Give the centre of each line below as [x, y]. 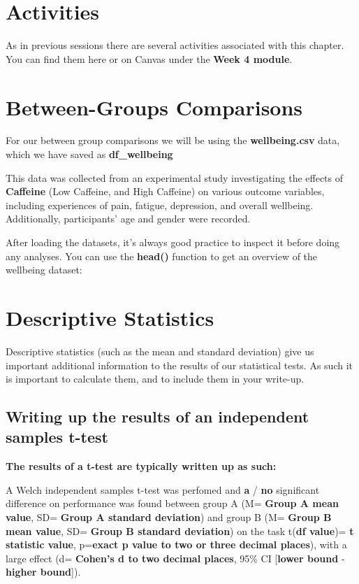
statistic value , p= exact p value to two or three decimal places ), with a [176, 544]
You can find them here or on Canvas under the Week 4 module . [149, 58]
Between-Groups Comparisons [154, 107]
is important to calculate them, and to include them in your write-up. [155, 379]
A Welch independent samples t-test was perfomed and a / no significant [163, 489]
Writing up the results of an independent [157, 416]
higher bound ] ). [43, 572]
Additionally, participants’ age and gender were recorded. [128, 219]
